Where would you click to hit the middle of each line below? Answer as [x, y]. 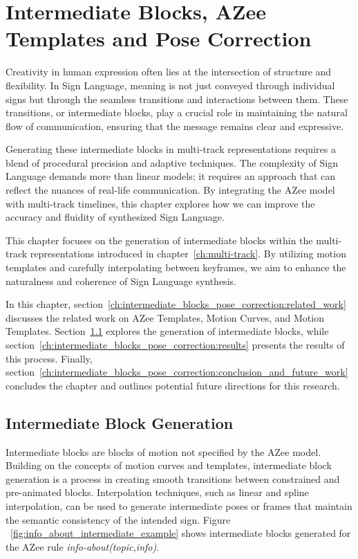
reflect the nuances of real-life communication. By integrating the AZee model [170, 190]
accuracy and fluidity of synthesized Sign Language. [115, 217]
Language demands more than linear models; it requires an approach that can [171, 176]
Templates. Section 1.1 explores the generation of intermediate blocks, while [167, 331]
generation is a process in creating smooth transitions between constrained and [173, 478]
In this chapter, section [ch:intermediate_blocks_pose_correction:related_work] [176, 304]
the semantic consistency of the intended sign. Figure [118, 519]
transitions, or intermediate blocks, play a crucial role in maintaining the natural [177, 112]
